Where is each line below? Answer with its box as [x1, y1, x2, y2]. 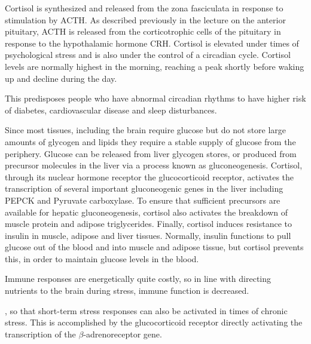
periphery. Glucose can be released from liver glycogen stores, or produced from [5, 147, 297, 159]
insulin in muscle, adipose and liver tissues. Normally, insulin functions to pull [5, 229, 291, 241]
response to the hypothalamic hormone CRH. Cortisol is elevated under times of [5, 36, 299, 49]
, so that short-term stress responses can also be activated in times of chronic [5, 304, 288, 317]
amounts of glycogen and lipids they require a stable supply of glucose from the [5, 135, 296, 148]
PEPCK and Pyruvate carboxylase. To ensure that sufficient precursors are [5, 193, 280, 206]
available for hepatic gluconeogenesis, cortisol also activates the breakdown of [5, 205, 288, 218]
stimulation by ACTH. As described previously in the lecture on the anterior [5, 13, 286, 26]
